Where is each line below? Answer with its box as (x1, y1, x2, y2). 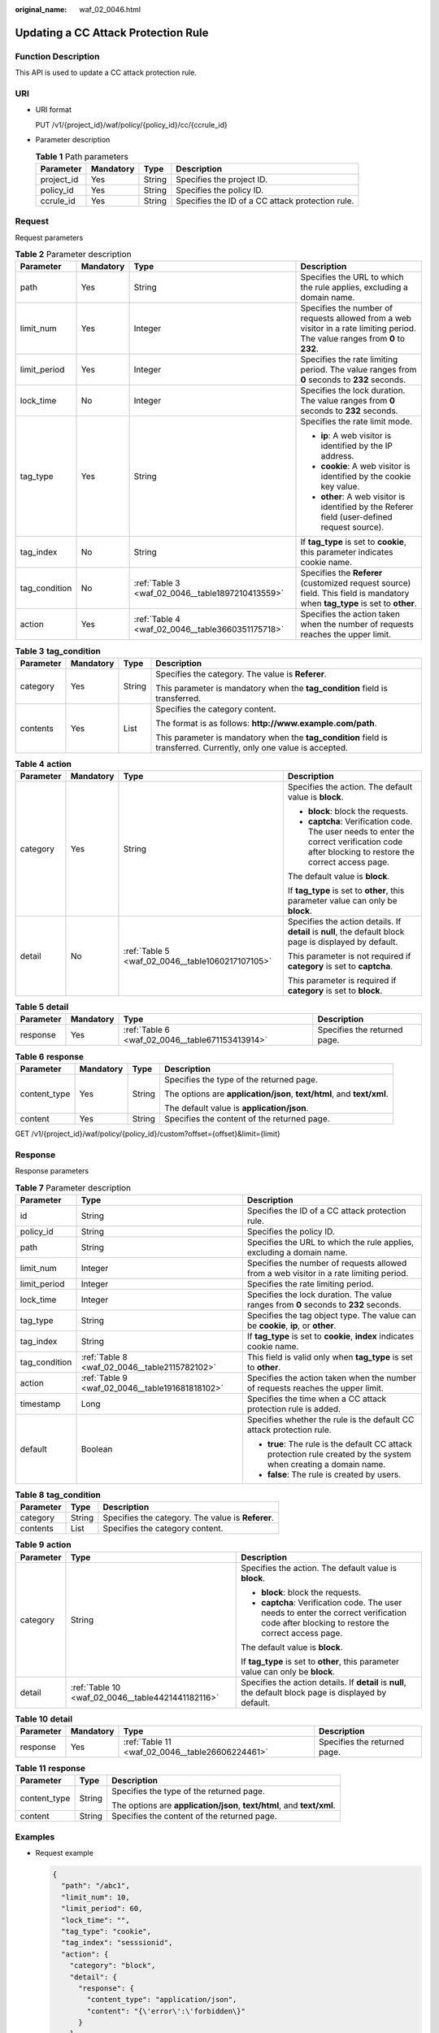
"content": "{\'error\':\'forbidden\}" (86, 2006, 246, 2016)
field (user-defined (320, 512, 393, 523)
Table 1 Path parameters (35, 150, 129, 162)
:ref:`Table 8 (80, 1351, 128, 1362)
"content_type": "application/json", (86, 1995, 237, 2005)
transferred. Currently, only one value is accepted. (155, 742, 349, 753)
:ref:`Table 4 (133, 614, 180, 625)
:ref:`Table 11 (123, 1736, 172, 1748)
